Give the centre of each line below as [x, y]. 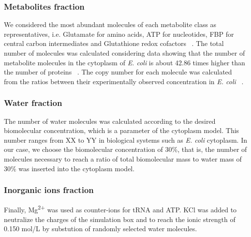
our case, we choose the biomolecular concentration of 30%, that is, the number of [125, 149]
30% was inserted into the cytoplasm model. [69, 168]
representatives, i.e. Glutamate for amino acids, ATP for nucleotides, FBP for [119, 34]
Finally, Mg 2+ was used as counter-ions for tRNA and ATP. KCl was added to [120, 209]
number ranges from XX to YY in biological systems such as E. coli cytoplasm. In [125, 140]
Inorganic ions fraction [49, 190]
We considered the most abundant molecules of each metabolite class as [110, 24]
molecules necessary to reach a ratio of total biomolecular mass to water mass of [123, 158]
